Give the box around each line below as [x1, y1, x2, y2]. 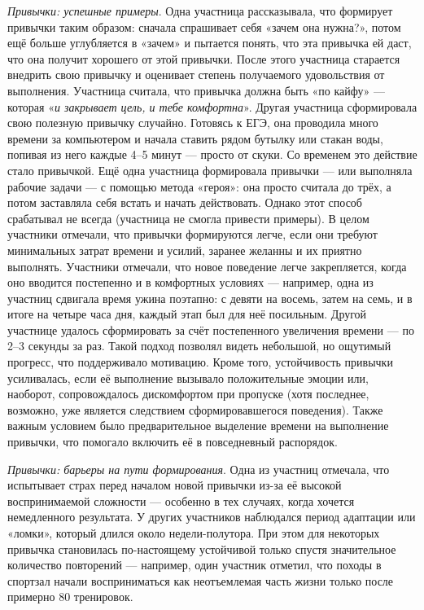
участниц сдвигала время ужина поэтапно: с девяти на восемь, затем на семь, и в [7, 289, 413, 306]
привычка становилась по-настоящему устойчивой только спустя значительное [7, 540, 396, 557]
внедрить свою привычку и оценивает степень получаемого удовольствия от [7, 66, 385, 83]
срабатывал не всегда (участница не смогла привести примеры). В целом [7, 209, 369, 226]
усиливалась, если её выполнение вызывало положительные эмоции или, [7, 369, 369, 386]
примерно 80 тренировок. [7, 588, 133, 605]
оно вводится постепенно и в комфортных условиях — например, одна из [7, 274, 374, 291]
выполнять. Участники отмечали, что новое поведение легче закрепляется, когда [7, 257, 407, 274]
